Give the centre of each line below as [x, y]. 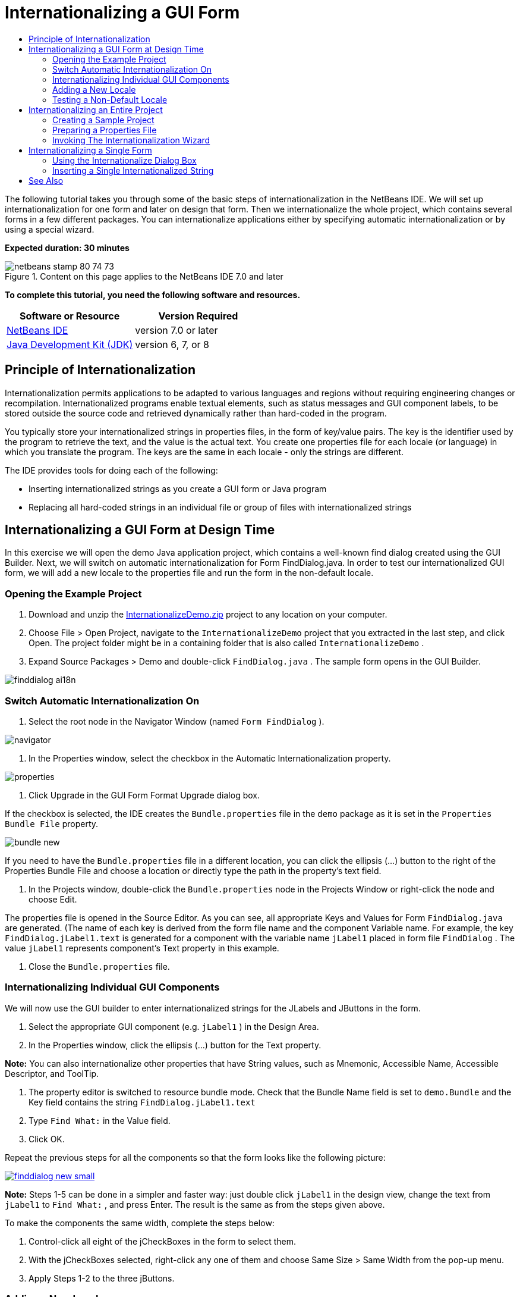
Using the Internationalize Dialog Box [125, 160]
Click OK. [47, 1139]
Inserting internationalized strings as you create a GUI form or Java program [178, 488]
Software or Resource [70, 316]
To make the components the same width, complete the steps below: [140, 1223]
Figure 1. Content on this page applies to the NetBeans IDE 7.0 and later [144, 276]
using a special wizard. [50, 229]
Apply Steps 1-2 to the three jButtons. [102, 1278]
